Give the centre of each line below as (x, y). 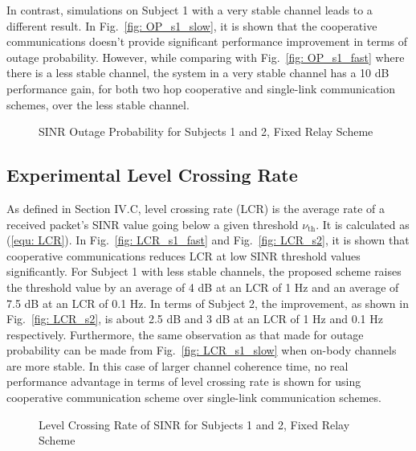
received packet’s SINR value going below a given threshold (153, 224)
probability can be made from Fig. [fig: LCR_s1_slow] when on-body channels (202, 350)
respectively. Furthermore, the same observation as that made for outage (185, 334)
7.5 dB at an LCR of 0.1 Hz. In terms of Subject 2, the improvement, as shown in (208, 303)
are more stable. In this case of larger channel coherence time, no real (177, 365)
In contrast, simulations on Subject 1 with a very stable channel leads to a (190, 10)
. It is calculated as (363, 224)
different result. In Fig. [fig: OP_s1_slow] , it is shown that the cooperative (192, 25)
